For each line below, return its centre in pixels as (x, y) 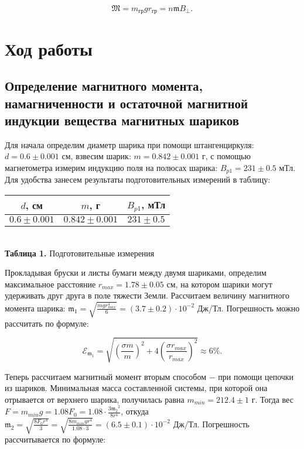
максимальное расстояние (50, 284)
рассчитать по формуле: (47, 323)
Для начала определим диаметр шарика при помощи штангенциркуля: (129, 144)
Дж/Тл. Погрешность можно (248, 308)
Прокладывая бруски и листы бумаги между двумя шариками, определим (136, 273)
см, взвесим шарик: (96, 156)
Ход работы (49, 48)
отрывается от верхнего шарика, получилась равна (95, 399)
